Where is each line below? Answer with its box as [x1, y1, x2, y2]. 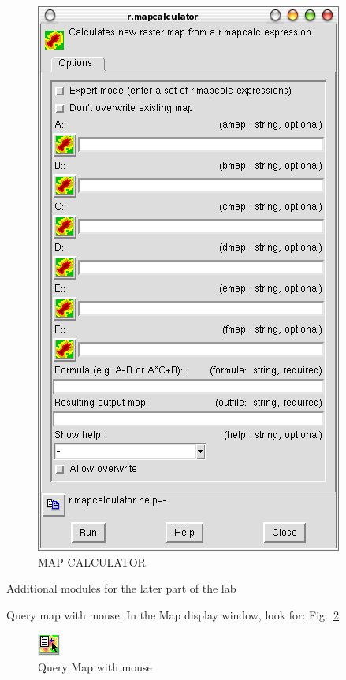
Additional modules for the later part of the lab [6, 580, 236, 596]
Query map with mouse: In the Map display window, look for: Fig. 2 [6, 606, 340, 622]
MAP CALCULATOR [38, 553, 146, 570]
